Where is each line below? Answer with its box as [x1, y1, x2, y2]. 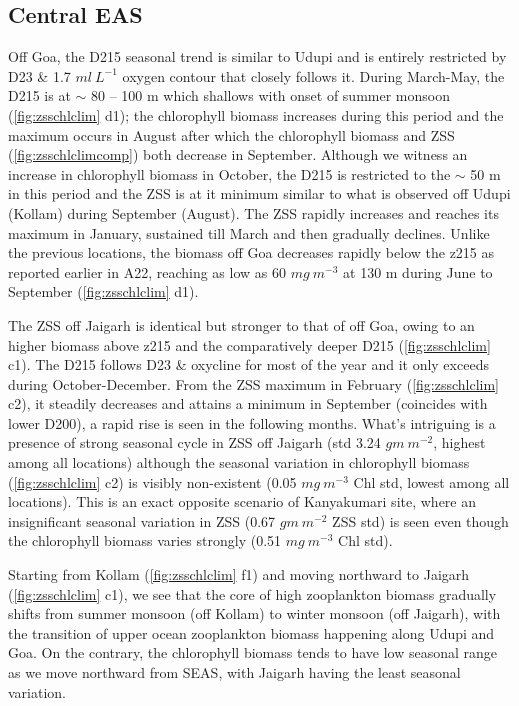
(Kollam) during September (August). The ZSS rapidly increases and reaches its [8, 202, 499, 223]
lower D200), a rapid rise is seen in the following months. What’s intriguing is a [8, 412, 496, 433]
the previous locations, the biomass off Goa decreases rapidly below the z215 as [8, 242, 495, 263]
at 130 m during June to [343, 261, 493, 282]
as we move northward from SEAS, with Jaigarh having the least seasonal [8, 662, 461, 683]
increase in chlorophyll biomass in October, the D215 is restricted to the [8, 163, 451, 184]
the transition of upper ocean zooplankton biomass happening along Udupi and [8, 622, 495, 643]
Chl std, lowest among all [353, 471, 510, 492]
